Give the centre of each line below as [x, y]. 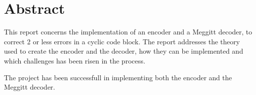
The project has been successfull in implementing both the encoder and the [118, 77]
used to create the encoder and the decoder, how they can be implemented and [124, 51]
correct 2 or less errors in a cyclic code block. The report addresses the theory [122, 41]
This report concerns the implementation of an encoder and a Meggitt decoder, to [128, 32]
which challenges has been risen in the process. [75, 60]
